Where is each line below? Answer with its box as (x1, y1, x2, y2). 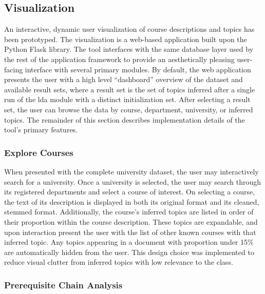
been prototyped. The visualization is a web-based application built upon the (4, 33, 247, 44)
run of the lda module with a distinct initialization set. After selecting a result (4, 94, 251, 105)
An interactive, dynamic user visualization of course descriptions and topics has (4, 24, 255, 34)
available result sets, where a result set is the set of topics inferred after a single (4, 84, 255, 94)
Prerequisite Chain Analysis (4, 278, 123, 291)
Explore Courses (4, 146, 73, 159)
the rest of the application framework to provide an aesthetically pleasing (4, 53, 235, 64)
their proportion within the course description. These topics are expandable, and (4, 216, 258, 227)
